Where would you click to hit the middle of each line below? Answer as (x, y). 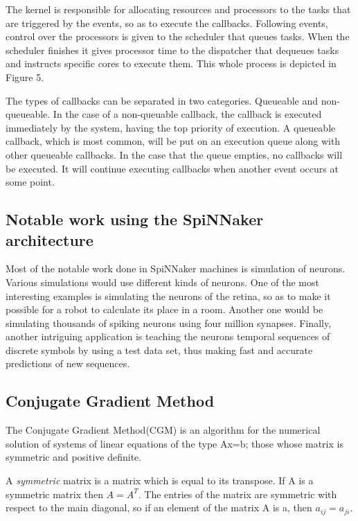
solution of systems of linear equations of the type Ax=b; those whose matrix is (174, 443)
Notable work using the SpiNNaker (135, 219)
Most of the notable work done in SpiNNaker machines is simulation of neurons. (176, 268)
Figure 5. (25, 77)
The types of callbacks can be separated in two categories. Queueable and (162, 100)
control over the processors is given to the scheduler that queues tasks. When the (178, 36)
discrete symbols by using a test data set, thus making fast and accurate (159, 350)
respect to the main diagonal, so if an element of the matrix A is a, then (159, 507)
